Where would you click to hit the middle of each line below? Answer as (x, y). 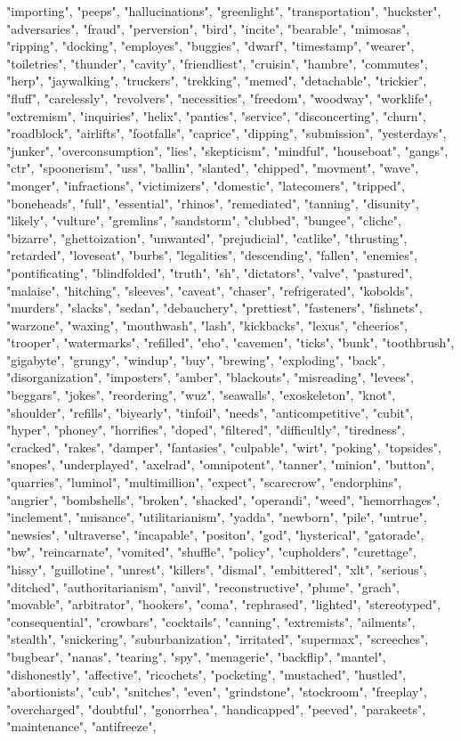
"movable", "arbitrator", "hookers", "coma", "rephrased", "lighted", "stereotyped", (223, 604)
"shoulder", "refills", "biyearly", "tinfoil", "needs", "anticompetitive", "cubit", (210, 412)
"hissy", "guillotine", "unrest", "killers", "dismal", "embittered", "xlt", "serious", (217, 569)
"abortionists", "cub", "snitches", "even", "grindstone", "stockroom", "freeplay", (217, 692)
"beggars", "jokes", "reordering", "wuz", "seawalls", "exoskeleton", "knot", (201, 395)
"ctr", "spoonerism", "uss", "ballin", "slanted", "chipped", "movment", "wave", (213, 168)
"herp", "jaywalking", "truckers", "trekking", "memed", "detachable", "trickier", (217, 81)
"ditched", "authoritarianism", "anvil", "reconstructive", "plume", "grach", (203, 586)
